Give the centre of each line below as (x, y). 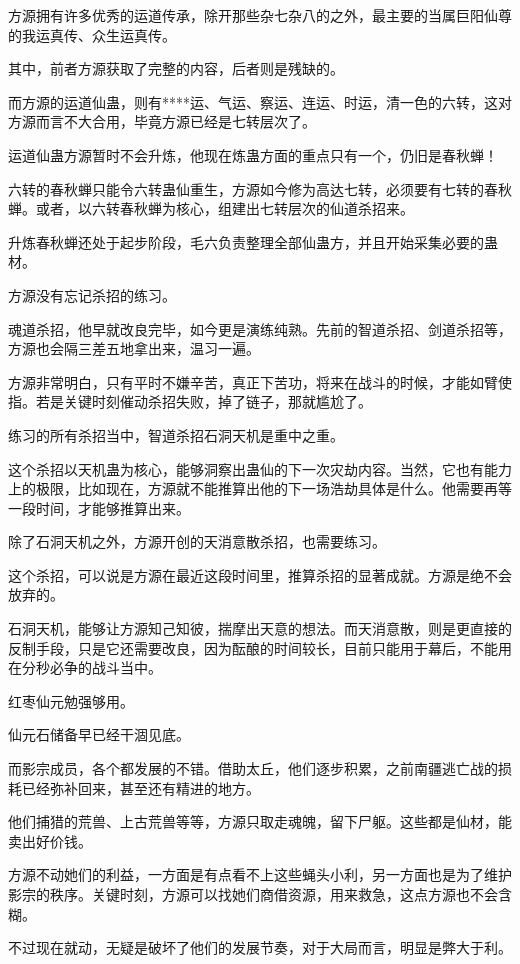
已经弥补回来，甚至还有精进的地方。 (140, 787)
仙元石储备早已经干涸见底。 (99, 734)
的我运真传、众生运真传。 (92, 34)
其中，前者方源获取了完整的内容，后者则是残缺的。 (176, 68)
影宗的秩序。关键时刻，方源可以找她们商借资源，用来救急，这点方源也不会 (253, 894)
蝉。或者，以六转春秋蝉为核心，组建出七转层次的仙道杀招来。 (211, 208)
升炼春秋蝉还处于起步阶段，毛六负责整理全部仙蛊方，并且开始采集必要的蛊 (253, 241)
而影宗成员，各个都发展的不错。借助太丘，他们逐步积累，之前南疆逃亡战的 (253, 768)
